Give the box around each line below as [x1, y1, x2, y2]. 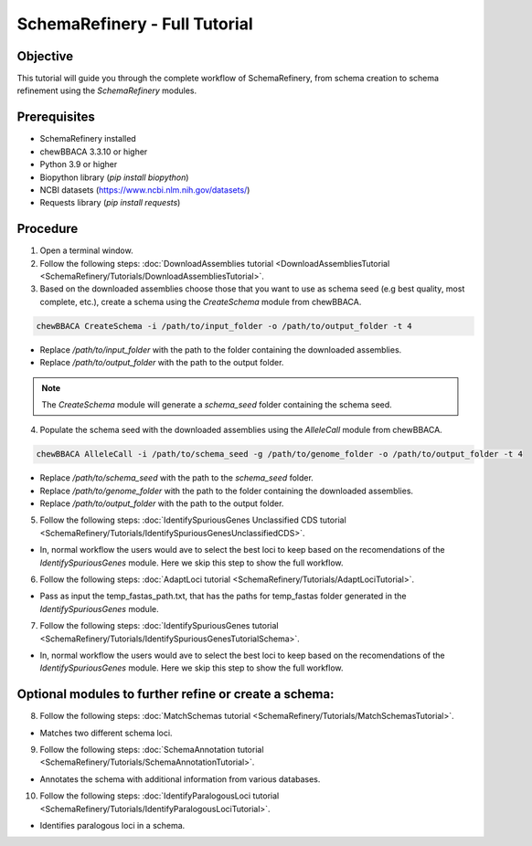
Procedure [16, 221, 79, 237]
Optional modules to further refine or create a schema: [16, 686, 335, 703]
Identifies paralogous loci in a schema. [39, 820, 186, 830]
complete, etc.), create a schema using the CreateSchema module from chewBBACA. [39, 296, 362, 307]
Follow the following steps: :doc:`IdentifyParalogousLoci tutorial [39, 790, 280, 801]
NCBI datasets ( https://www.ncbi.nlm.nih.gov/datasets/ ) [39, 184, 250, 196]
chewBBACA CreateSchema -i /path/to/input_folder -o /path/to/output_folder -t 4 [36, 321, 413, 331]
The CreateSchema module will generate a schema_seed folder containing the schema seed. [41, 398, 392, 410]
